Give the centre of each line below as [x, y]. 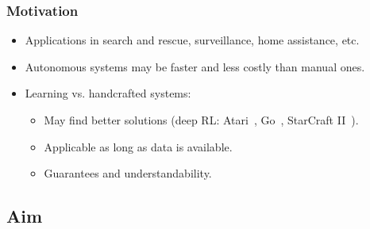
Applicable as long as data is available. [138, 146]
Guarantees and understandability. [128, 173]
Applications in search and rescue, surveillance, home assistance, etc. [192, 40]
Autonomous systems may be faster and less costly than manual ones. [195, 66]
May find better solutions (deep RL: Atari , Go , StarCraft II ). [201, 120]
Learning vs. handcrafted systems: [108, 93]
